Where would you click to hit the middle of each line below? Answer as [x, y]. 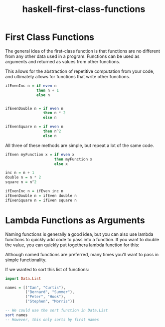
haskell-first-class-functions [84, 9]
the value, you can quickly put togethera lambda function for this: [72, 245]
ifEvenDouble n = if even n [34, 108]
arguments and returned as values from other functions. [63, 61]
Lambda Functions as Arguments [75, 220]
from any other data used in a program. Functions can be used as [72, 56]
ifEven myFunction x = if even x [40, 155]
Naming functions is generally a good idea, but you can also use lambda [79, 234]
